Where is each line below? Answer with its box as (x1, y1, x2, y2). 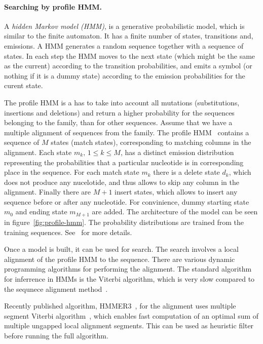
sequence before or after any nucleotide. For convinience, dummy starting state (4, 196, 249, 207)
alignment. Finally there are (4, 186, 91, 197)
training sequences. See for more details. (4, 226, 132, 237)
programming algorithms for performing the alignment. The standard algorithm (4, 263, 252, 274)
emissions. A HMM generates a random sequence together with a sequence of (4, 40, 244, 51)
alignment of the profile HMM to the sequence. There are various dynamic (4, 253, 235, 264)
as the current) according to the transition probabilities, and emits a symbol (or (4, 60, 252, 71)
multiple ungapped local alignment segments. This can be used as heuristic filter (4, 320, 254, 331)
